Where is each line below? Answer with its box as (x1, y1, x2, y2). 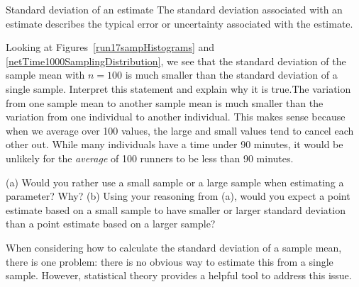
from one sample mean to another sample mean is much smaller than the (6, 95, 324, 110)
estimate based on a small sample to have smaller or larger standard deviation (6, 202, 346, 217)
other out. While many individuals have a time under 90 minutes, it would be (6, 137, 343, 152)
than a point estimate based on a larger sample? (6, 216, 216, 231)
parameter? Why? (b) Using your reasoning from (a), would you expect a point (6, 188, 350, 203)
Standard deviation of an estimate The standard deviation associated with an (6, 2, 343, 16)
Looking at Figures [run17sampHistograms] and (6, 40, 215, 55)
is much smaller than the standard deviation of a (125, 67, 338, 82)
